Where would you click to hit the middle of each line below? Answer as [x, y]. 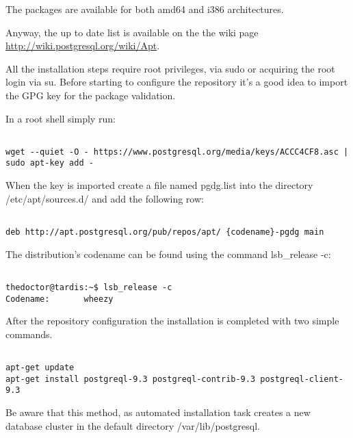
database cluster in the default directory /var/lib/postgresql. [133, 425]
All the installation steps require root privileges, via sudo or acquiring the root [170, 68]
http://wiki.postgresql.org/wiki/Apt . [83, 46]
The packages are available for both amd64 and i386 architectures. [145, 9]
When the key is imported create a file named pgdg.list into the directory [159, 185]
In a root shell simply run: [61, 118]
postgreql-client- [302, 379]
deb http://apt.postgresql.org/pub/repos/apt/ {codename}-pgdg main [165, 232]
